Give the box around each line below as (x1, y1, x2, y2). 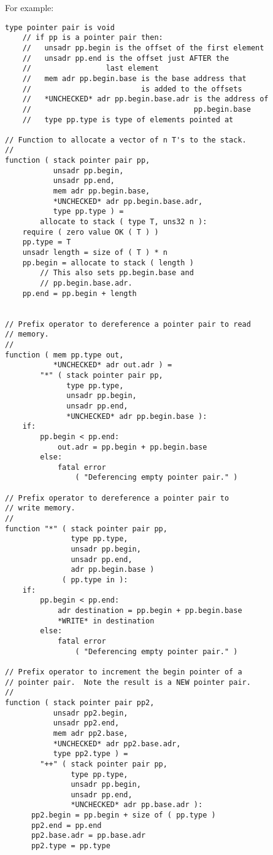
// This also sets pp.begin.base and (40, 268, 194, 278)
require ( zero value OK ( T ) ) (22, 227, 159, 236)
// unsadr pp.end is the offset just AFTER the (22, 53, 229, 63)
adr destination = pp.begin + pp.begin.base (57, 606, 242, 615)
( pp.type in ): (62, 576, 128, 585)
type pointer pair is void (5, 23, 115, 32)
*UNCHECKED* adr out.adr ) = (53, 361, 172, 370)
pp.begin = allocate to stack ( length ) (22, 258, 194, 267)
